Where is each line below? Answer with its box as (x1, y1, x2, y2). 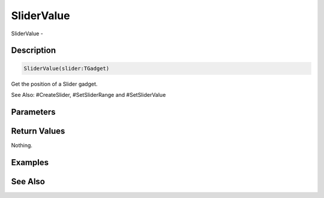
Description (11, 45, 56, 56)
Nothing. (11, 141, 33, 149)
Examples (11, 157, 49, 167)
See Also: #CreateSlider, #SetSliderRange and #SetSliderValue (11, 91, 166, 98)
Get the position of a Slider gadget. (11, 80, 98, 87)
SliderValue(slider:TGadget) (23, 65, 110, 72)
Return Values (11, 126, 65, 136)
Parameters (11, 106, 56, 117)
